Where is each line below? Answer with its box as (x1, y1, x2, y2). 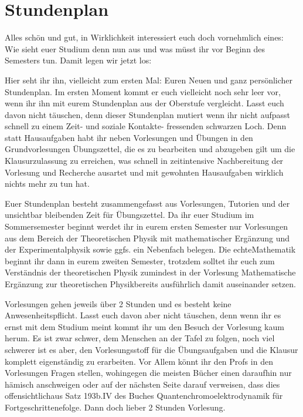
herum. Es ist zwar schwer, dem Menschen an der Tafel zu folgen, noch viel (5, 332, 275, 344)
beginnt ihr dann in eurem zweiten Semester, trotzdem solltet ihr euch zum (5, 254, 275, 267)
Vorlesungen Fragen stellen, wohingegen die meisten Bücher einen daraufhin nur (5, 366, 292, 379)
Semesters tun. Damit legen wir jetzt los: (5, 54, 152, 66)
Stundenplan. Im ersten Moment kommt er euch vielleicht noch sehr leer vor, (5, 85, 281, 97)
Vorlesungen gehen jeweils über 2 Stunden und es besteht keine (5, 297, 231, 310)
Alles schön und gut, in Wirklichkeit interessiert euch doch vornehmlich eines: (5, 31, 284, 43)
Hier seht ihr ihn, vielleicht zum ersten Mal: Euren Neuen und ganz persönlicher (5, 73, 293, 86)
